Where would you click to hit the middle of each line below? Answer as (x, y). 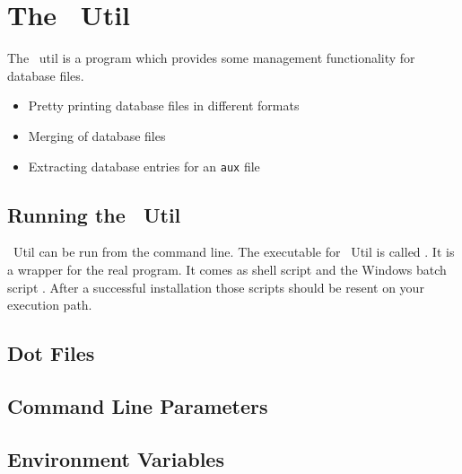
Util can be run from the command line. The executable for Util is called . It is (234, 252)
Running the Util (94, 214)
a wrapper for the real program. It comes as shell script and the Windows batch (227, 269)
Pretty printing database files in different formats (164, 105)
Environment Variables (116, 458)
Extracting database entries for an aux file (144, 166)
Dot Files (51, 353)
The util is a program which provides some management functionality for (211, 58)
